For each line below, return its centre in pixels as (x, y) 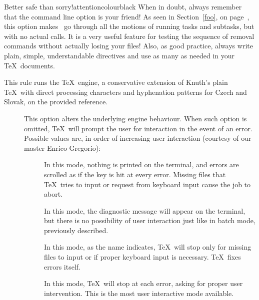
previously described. (76, 230)
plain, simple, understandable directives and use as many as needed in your (119, 55)
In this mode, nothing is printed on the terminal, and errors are (141, 164)
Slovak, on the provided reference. (56, 102)
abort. (53, 194)
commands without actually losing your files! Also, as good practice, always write (128, 46)
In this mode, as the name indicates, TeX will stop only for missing (148, 247)
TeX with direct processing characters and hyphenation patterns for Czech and (125, 92)
